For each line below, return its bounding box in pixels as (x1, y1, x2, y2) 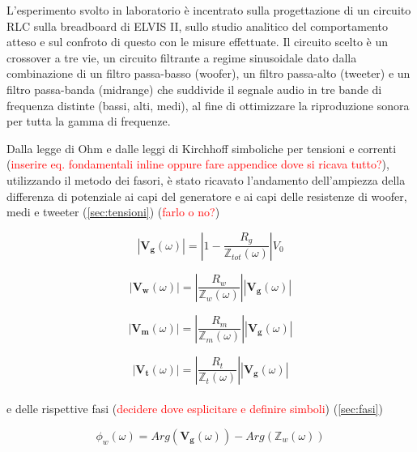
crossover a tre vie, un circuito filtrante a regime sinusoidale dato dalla (6, 49, 357, 66)
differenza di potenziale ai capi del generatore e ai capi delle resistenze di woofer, (6, 187, 407, 204)
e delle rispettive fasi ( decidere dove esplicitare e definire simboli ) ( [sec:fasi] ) (6, 400, 383, 417)
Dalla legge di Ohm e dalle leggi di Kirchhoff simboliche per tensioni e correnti (6, 139, 397, 156)
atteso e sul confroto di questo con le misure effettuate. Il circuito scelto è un (6, 33, 388, 50)
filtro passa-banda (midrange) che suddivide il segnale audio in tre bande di (6, 80, 382, 97)
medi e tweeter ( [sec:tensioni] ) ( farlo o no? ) (6, 203, 220, 220)
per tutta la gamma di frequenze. (6, 113, 171, 130)
